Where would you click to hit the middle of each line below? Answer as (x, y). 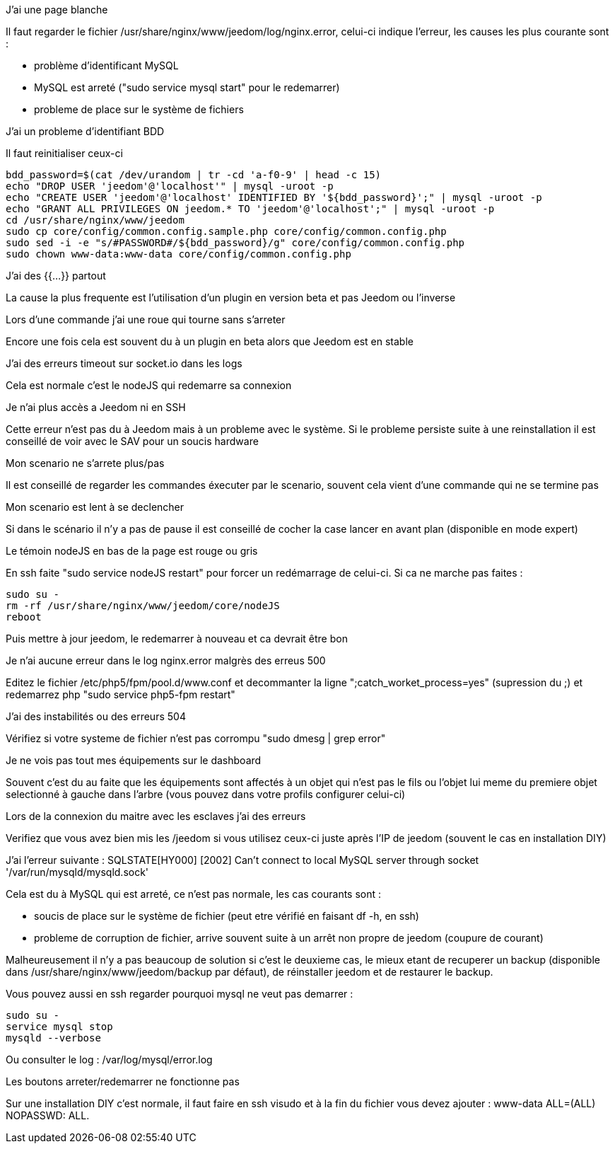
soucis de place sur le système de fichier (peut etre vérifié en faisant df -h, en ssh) (227, 916)
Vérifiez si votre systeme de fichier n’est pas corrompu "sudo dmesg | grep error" (196, 738)
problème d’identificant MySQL (106, 65)
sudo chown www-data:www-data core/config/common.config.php (178, 254)
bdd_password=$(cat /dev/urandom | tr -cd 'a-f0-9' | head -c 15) (194, 175)
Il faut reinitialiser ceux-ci (64, 153)
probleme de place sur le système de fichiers (139, 109)
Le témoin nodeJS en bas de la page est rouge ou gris (132, 551)
